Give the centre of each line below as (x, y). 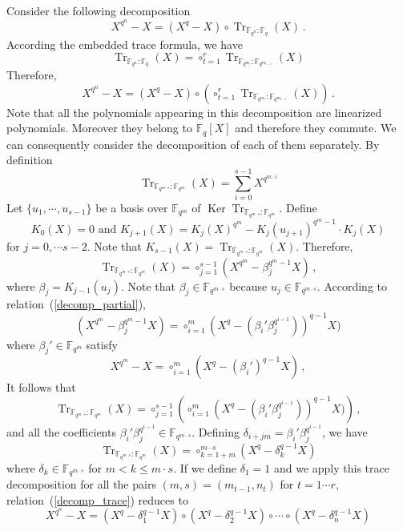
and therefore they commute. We (316, 128)
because (248, 286)
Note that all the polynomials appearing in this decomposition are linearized (194, 112)
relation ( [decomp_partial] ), (76, 304)
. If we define (205, 467)
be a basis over (132, 207)
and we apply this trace (331, 467)
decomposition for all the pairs (81, 484)
